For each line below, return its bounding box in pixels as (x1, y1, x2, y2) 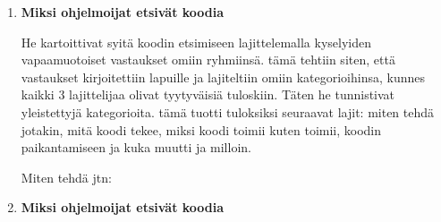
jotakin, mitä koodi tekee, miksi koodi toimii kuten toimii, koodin (21, 120, 382, 139)
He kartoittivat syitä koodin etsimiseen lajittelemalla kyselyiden (21, 32, 371, 51)
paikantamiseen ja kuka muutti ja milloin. (21, 138, 251, 157)
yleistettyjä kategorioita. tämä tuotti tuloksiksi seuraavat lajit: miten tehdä (21, 102, 435, 121)
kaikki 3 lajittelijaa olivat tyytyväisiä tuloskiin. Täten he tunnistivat (21, 85, 395, 104)
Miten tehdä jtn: (21, 167, 112, 186)
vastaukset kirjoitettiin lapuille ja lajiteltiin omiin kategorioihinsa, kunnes (21, 67, 425, 86)
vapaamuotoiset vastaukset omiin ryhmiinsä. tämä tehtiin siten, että (21, 50, 395, 69)
